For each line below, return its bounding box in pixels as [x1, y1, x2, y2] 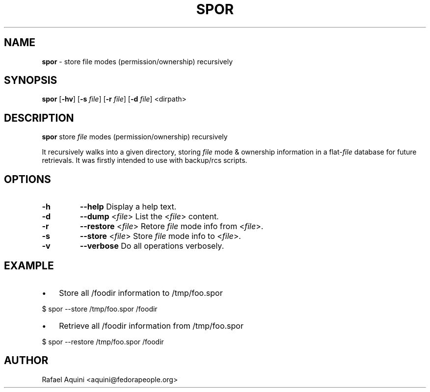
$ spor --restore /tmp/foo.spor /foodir [42, 337, 164, 346]
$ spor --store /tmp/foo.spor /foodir [42, 304, 158, 313]
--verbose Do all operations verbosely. [80, 241, 224, 251]
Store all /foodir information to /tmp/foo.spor [59, 287, 223, 298]
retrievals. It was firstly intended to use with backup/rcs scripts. [42, 156, 247, 165]
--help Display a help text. [80, 202, 177, 212]
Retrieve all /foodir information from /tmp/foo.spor [59, 320, 243, 331]
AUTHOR [4, 354, 49, 367]
